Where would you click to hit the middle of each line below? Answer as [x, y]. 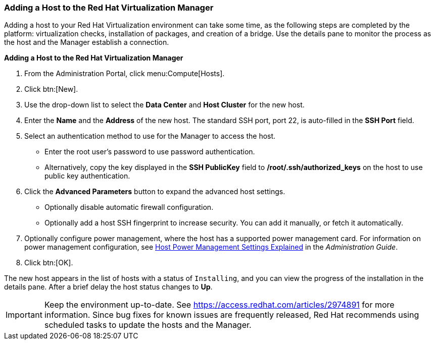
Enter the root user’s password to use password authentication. [150, 152]
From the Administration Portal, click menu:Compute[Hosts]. [125, 74]
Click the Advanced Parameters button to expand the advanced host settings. [155, 192]
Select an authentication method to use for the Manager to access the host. [150, 136]
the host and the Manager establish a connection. [87, 42]
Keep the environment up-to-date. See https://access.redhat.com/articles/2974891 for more [219, 305]
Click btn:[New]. [51, 89]
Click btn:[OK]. [49, 263]
